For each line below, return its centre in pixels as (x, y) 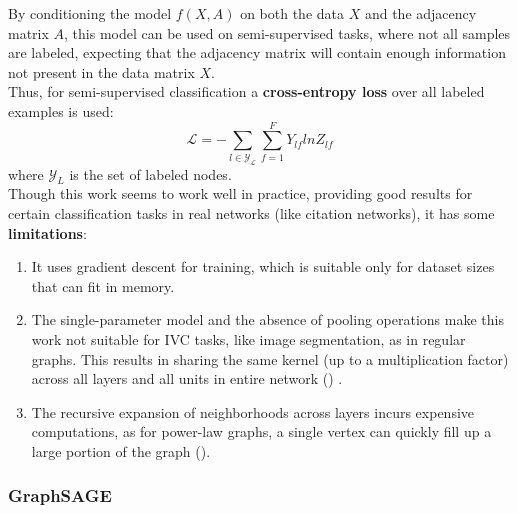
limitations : (47, 232)
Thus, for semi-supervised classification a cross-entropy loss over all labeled (246, 91)
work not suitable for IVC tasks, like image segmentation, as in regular (248, 339)
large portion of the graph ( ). (121, 450)
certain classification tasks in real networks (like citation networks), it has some (251, 213)
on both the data (292, 13)
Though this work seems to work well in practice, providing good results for (240, 193)
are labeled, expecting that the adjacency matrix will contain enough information (257, 52)
